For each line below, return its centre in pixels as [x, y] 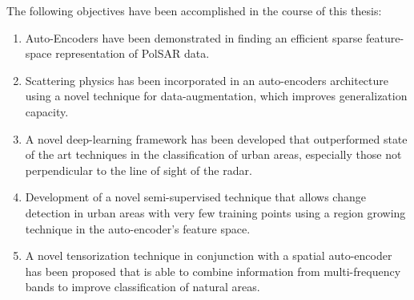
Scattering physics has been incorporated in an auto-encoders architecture [207, 80]
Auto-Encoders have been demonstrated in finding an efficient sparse [194, 37]
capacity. [47, 111]
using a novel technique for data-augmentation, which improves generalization [216, 96]
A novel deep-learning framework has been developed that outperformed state [216, 138]
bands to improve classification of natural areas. [143, 287]
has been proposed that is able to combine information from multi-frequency [213, 271]
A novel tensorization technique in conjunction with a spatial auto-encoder [209, 255]
